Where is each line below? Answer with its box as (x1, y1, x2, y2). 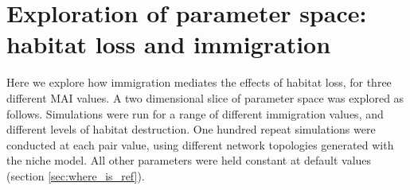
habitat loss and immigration (6, 28, 331, 60)
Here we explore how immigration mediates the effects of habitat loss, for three (6, 74, 392, 91)
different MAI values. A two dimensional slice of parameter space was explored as (6, 89, 404, 106)
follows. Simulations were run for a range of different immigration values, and (6, 105, 384, 122)
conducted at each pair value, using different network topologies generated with (6, 136, 394, 153)
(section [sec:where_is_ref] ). (6, 167, 145, 184)
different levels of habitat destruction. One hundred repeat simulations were (6, 121, 376, 138)
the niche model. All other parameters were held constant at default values (6, 152, 372, 169)
